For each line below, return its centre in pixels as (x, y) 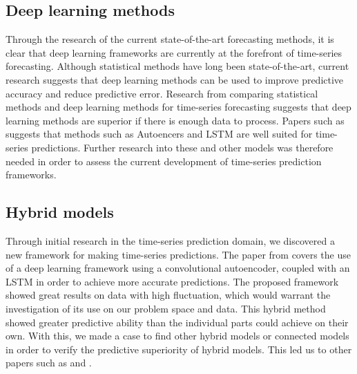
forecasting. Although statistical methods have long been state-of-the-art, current (177, 66)
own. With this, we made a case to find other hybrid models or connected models (177, 336)
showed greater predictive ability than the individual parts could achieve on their (177, 322)
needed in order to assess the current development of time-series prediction (164, 161)
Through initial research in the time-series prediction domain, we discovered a (170, 240)
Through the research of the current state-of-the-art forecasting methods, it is (170, 39)
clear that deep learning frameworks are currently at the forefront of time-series (174, 52)
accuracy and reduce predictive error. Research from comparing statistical (162, 93)
